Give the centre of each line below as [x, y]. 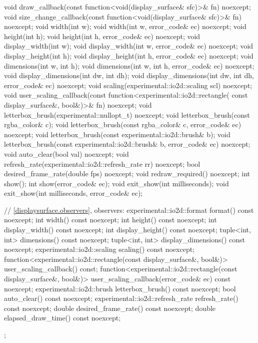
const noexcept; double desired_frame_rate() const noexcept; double [110, 308]
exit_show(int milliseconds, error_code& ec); [73, 193]
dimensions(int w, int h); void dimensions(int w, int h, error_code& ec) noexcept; [129, 65]
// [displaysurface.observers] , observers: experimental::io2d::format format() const [129, 210]
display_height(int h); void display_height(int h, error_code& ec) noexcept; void [129, 55]
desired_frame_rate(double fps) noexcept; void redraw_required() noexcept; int [127, 174]
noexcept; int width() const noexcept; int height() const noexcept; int [110, 220]
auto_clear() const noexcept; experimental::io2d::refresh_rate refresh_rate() [121, 298]
